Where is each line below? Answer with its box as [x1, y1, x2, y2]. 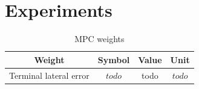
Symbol [97, 53, 130, 66]
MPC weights [74, 32, 125, 45]
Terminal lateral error [9, 69, 90, 81]
